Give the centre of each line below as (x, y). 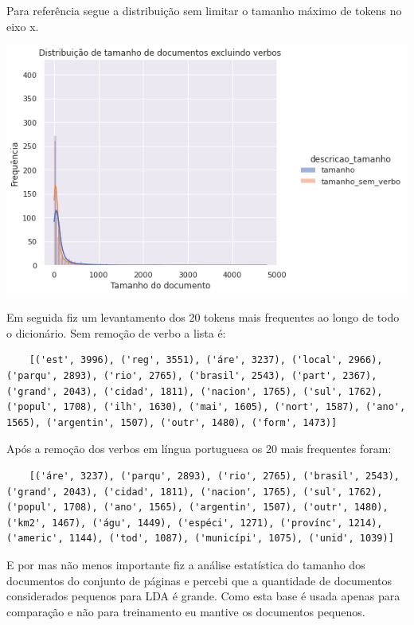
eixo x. (23, 26)
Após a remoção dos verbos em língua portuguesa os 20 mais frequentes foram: (199, 449)
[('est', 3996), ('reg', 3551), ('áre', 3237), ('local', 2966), (206, 360)
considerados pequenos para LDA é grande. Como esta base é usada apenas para (203, 596)
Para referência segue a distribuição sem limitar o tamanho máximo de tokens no (204, 10)
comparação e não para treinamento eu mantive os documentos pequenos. (186, 611)
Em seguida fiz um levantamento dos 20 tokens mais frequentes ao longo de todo (203, 317)
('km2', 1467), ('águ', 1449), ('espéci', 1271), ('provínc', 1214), (195, 523)
